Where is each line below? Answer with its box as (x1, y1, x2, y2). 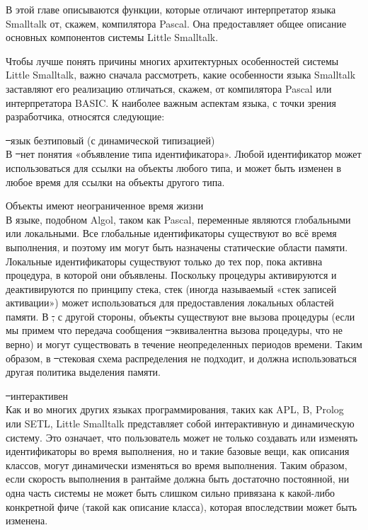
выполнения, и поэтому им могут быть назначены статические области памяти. (6, 239, 348, 254)
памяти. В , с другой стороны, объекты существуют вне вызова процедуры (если (6, 309, 355, 323)
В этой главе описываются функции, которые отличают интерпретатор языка (6, 2, 336, 16)
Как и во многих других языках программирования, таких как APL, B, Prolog (6, 402, 344, 417)
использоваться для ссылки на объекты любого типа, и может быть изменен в (6, 160, 342, 175)
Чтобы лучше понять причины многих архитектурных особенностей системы (6, 53, 339, 68)
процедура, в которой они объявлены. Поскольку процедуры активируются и (6, 267, 337, 282)
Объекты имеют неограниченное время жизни (6, 198, 204, 213)
